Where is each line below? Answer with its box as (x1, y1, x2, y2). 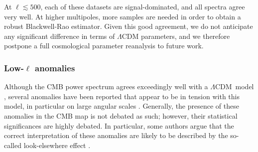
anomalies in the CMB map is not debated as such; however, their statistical (4, 110, 238, 121)
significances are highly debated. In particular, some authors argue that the (4, 120, 234, 131)
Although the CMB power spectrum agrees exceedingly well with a (4, 81, 208, 92)
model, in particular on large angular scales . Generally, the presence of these (4, 101, 239, 111)
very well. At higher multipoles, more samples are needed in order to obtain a (4, 11, 241, 21)
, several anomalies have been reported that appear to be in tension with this (4, 91, 240, 101)
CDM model (215, 81, 254, 92)
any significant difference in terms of (4, 30, 115, 41)
